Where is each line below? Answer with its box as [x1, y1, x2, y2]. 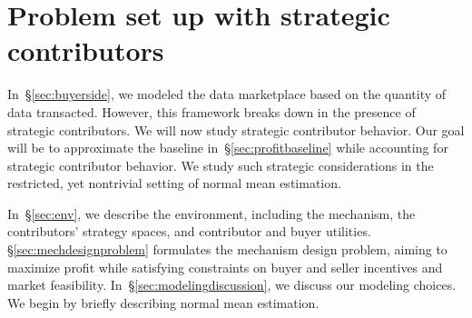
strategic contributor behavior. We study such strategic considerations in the [7, 155, 434, 174]
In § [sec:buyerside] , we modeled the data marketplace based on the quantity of [7, 84, 447, 104]
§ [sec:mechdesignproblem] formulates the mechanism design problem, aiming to [7, 240, 447, 259]
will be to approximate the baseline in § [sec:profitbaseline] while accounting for [7, 138, 448, 157]
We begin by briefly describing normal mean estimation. [7, 293, 320, 312]
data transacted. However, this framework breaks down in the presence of [7, 102, 416, 121]
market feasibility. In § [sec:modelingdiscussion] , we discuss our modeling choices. [7, 275, 457, 294]
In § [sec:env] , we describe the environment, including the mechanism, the [7, 204, 416, 223]
